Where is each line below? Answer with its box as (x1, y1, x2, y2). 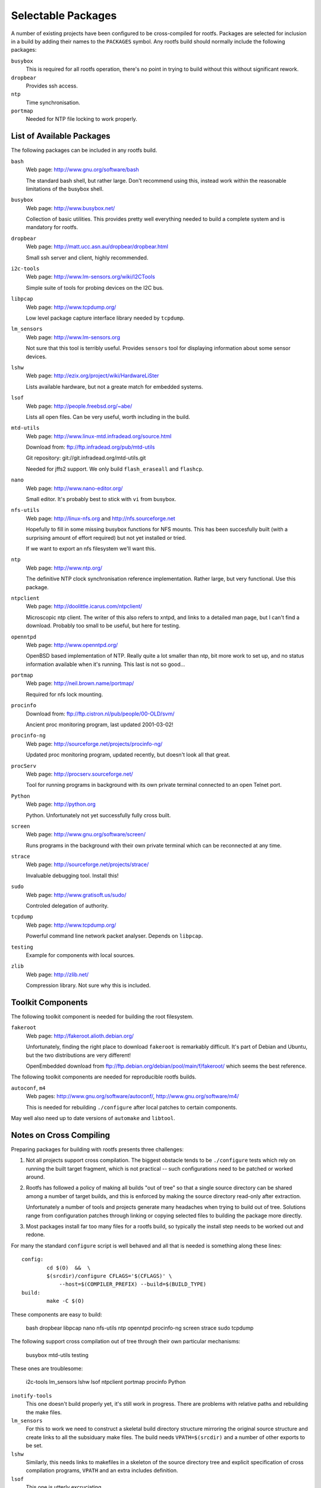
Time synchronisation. (26, 99, 80, 106)
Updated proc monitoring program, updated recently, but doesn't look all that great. (26, 751, 231, 758)
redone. (26, 1231, 45, 1238)
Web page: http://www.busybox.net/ (26, 204, 115, 211)
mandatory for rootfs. (26, 224, 78, 231)
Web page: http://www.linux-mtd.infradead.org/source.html (26, 432, 172, 440)
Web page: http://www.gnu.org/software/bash (26, 166, 139, 173)
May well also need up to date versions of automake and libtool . (11, 1114, 175, 1121)
